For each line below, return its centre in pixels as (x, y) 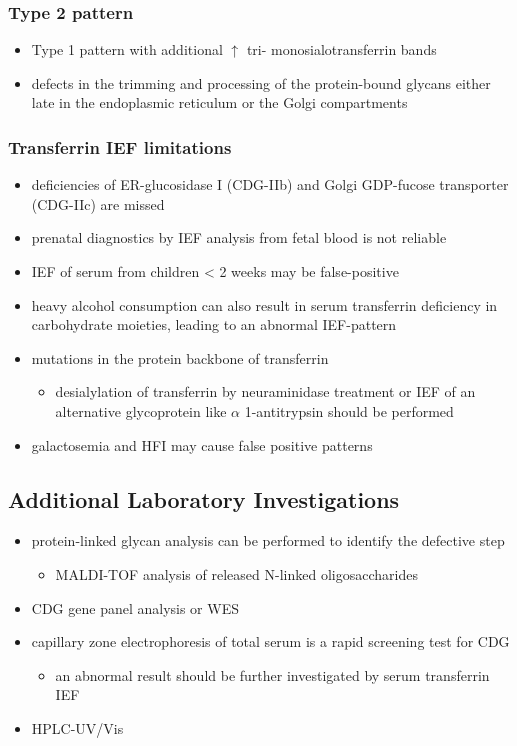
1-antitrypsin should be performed (349, 410)
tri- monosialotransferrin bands (341, 49)
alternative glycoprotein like (141, 410)
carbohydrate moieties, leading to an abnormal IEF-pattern (214, 324)
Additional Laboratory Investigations (204, 498)
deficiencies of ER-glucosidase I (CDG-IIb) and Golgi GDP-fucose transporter (270, 184)
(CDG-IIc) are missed (98, 203)
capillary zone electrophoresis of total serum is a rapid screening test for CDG (270, 641)
